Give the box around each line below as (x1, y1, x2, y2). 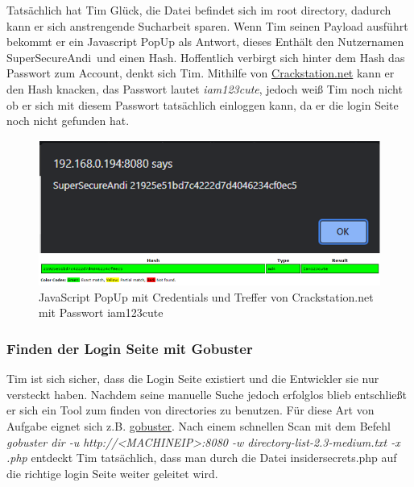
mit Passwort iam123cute (39, 304, 164, 321)
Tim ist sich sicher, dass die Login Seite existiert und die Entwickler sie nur (6, 370, 379, 387)
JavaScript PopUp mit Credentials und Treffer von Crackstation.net (39, 288, 374, 305)
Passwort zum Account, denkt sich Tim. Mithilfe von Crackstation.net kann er (6, 65, 395, 81)
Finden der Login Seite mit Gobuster (6, 338, 253, 358)
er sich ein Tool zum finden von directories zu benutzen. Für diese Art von (6, 402, 375, 418)
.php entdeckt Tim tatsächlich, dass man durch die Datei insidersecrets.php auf (6, 449, 397, 466)
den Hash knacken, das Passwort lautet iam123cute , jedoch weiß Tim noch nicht (6, 80, 403, 97)
